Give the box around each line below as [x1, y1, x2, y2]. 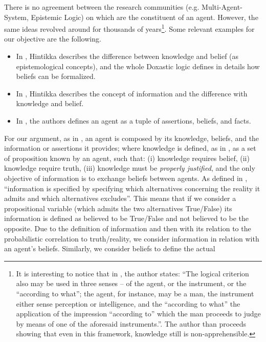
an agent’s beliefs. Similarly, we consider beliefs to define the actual [4, 243, 215, 254]
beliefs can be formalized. [16, 71, 96, 82]
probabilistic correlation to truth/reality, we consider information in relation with [4, 233, 259, 244]
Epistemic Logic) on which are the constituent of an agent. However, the [31, 11, 258, 22]
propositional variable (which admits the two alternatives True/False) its [4, 203, 232, 213]
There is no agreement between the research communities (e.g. [4, 2, 199, 12]
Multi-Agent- [202, 2, 242, 12]
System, [4, 11, 29, 22]
